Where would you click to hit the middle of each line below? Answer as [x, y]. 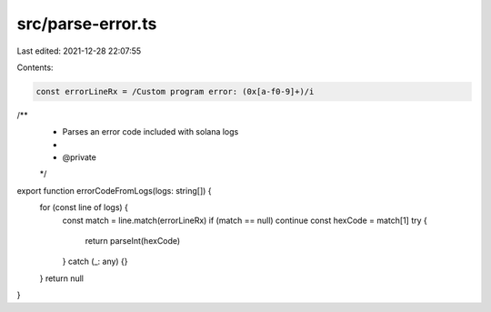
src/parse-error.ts [87, 24]
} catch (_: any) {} [95, 262]
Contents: [35, 67]
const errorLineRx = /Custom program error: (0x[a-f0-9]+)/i [175, 91]
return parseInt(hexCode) [133, 241]
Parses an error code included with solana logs [150, 132]
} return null [61, 278]
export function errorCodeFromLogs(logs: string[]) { [115, 190]
